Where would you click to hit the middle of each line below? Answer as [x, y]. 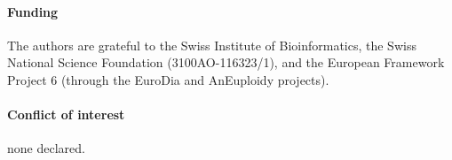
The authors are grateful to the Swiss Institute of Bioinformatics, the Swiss [212, 45]
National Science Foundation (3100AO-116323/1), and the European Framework [226, 62]
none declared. [46, 148]
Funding [33, 11]
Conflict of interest [66, 114]
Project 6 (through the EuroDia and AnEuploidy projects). [168, 79]
